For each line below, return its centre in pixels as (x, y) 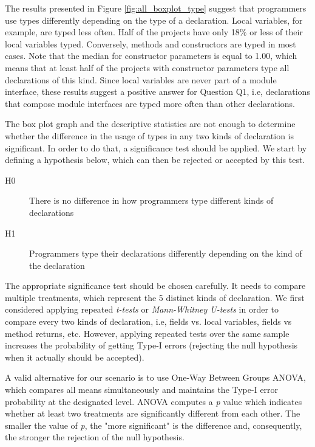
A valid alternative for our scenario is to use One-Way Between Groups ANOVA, (155, 377)
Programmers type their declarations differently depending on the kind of (166, 253)
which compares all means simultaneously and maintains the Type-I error (142, 390)
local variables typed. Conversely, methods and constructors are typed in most (151, 43)
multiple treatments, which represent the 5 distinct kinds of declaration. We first (155, 297)
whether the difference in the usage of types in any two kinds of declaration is (150, 135)
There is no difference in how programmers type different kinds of (151, 200)
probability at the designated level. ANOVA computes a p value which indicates (154, 401)
